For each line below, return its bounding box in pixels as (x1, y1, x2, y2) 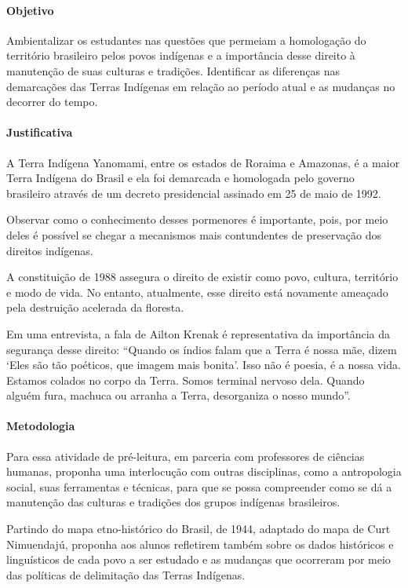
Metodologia (6, 418, 75, 434)
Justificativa (6, 124, 73, 141)
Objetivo (6, 2, 54, 18)
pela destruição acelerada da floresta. (6, 299, 184, 316)
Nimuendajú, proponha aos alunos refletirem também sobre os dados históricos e (6, 535, 394, 552)
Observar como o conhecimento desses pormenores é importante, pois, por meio (6, 211, 388, 228)
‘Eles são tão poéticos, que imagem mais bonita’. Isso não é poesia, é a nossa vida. (6, 356, 401, 373)
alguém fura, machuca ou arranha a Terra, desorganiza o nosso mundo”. (6, 387, 351, 404)
